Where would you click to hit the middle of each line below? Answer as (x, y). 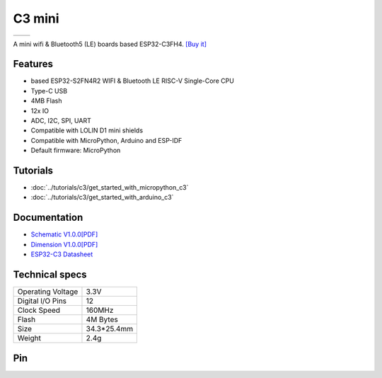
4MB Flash (46, 101)
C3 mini (36, 18)
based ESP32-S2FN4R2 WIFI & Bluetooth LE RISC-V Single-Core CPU (133, 81)
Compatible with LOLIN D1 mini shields (87, 130)
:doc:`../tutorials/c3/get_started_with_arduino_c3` (102, 197)
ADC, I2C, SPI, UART (61, 121)
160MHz (100, 310)
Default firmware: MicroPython (76, 150)
